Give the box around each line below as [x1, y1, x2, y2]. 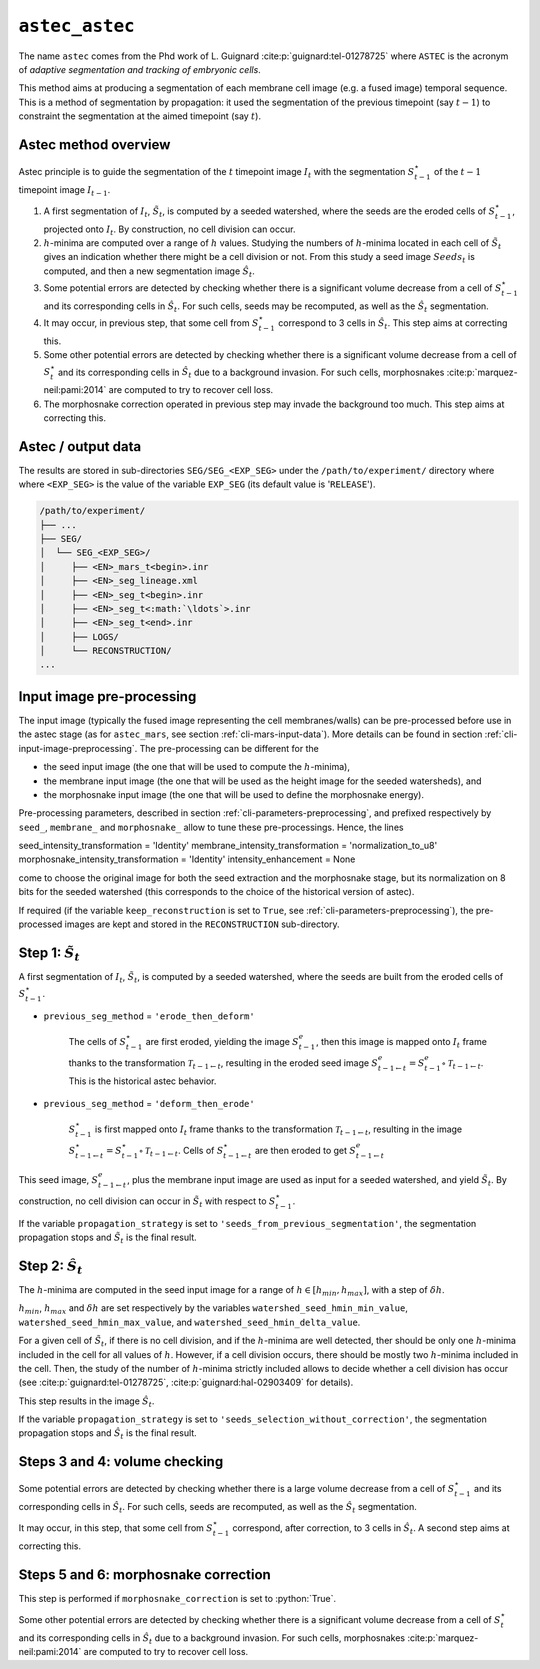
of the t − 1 [433, 165, 482, 177]
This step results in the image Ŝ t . [18, 1395, 155, 1409]
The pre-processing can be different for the [139, 742, 319, 754]
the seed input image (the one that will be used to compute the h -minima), [43, 761, 350, 773]
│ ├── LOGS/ [39, 631, 120, 642]
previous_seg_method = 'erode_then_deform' [43, 1010, 255, 1022]
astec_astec [18, 15, 135, 37]
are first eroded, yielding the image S [145, 1036, 299, 1048]
